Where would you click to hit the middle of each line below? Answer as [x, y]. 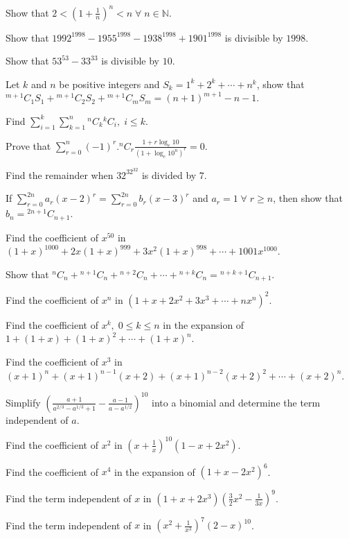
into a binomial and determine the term [236, 402]
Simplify [23, 402]
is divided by [169, 174]
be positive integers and [109, 84]
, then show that [308, 198]
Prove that [28, 145]
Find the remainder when [60, 174]
